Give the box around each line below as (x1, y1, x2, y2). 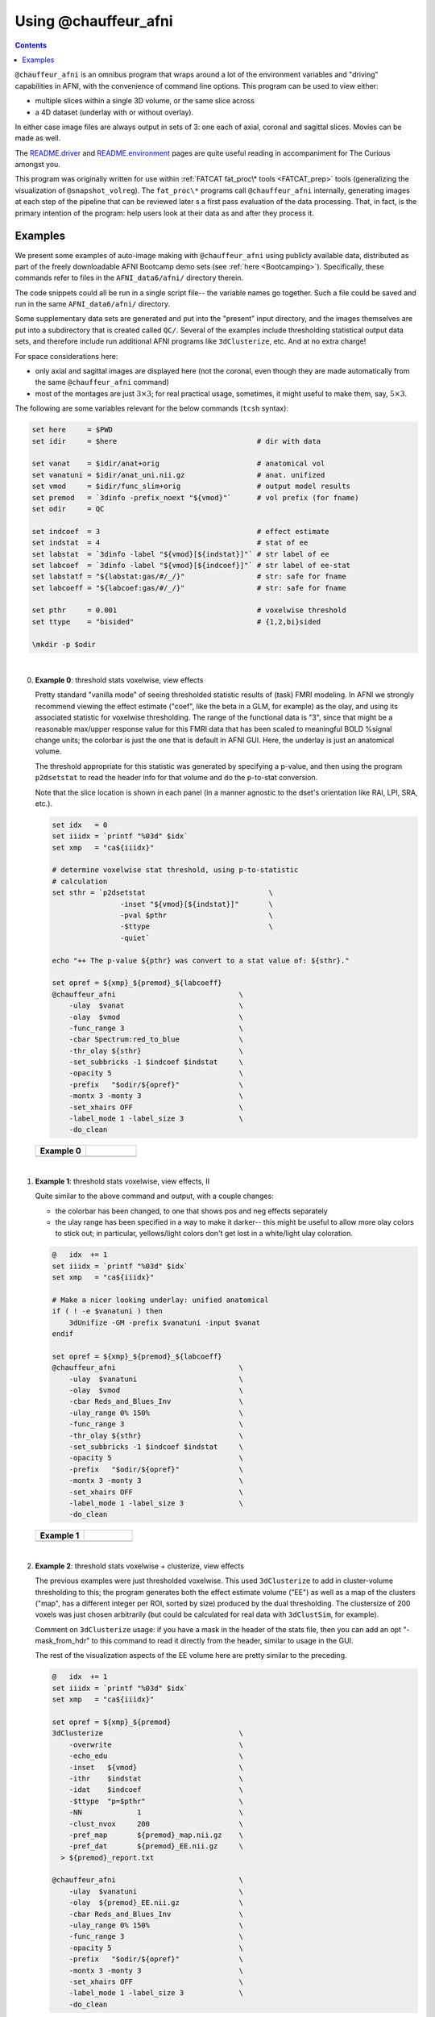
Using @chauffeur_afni (14, 12, 173, 30)
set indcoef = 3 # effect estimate (31, 527, 329, 536)
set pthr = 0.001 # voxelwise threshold (31, 606, 346, 615)
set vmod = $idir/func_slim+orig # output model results (31, 482, 350, 491)
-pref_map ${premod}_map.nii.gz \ (68, 1830, 243, 1840)
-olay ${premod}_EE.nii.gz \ (68, 1898, 243, 1907)
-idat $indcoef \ (68, 1785, 243, 1794)
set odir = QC (31, 504, 105, 513)
